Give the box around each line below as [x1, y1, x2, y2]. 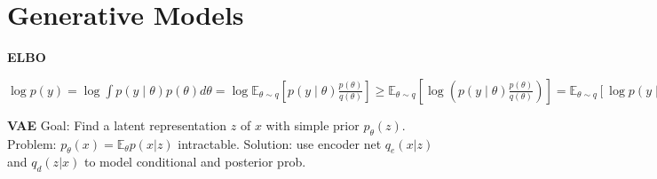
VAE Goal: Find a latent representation [7, 115, 227, 134]
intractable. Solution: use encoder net [178, 134, 382, 152]
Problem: [7, 134, 57, 152]
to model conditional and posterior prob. [83, 152, 306, 171]
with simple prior [265, 115, 360, 134]
